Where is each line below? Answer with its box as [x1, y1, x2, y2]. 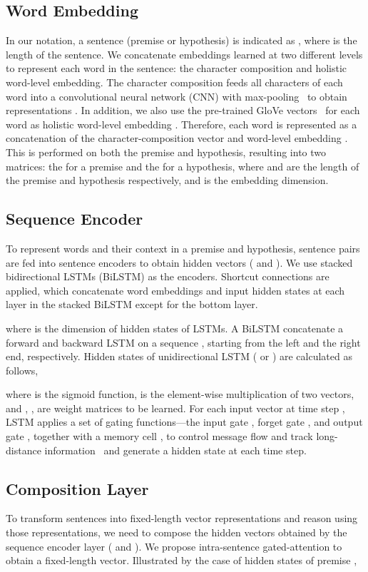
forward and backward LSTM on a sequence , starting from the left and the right [6, 334, 361, 349]
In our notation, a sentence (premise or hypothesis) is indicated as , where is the [6, 33, 357, 48]
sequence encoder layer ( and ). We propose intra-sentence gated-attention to [6, 538, 342, 553]
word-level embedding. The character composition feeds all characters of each [6, 74, 343, 89]
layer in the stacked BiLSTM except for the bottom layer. [6, 297, 258, 312]
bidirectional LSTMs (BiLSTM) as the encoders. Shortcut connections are [6, 269, 329, 284]
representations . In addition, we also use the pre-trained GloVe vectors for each [6, 103, 360, 118]
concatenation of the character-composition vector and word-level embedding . [6, 131, 348, 145]
